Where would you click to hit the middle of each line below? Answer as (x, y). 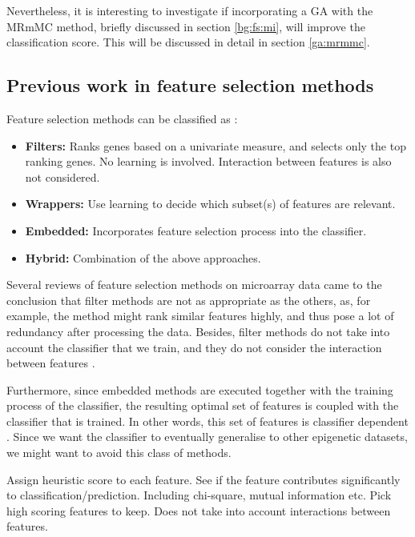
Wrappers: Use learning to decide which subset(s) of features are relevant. (210, 204)
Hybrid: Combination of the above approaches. (143, 257)
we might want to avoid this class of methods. (119, 453)
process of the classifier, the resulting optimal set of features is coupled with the (203, 405)
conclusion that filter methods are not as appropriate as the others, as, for (189, 300)
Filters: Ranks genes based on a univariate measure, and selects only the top (216, 145)
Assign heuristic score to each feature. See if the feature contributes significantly (203, 479)
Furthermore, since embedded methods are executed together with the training (200, 389)
